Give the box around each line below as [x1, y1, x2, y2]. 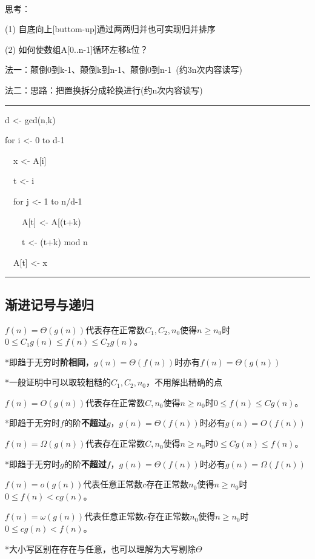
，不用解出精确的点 [145, 376, 222, 388]
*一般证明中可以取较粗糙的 [5, 376, 111, 388]
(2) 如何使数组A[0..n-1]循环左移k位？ [5, 42, 148, 55]
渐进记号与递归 [5, 294, 94, 313]
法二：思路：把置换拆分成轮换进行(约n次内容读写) [5, 83, 203, 96]
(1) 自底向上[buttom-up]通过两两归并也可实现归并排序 [5, 22, 216, 35]
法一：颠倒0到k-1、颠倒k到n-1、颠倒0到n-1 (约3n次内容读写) [5, 63, 243, 76]
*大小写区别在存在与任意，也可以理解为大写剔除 [5, 542, 196, 555]
